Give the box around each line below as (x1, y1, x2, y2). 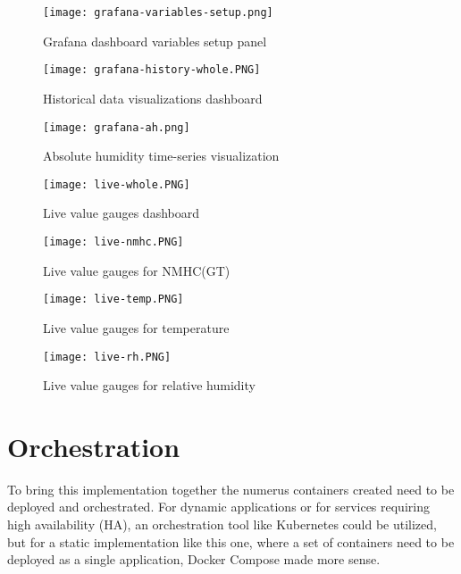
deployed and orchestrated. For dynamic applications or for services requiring (7, 497, 430, 516)
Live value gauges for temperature (43, 318, 230, 337)
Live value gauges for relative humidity (43, 376, 256, 395)
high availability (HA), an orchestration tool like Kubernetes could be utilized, (7, 515, 437, 534)
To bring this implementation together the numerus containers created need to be (7, 479, 455, 498)
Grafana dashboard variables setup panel (43, 31, 267, 50)
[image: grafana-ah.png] (43, 121, 190, 134)
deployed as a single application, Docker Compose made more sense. (7, 550, 381, 569)
